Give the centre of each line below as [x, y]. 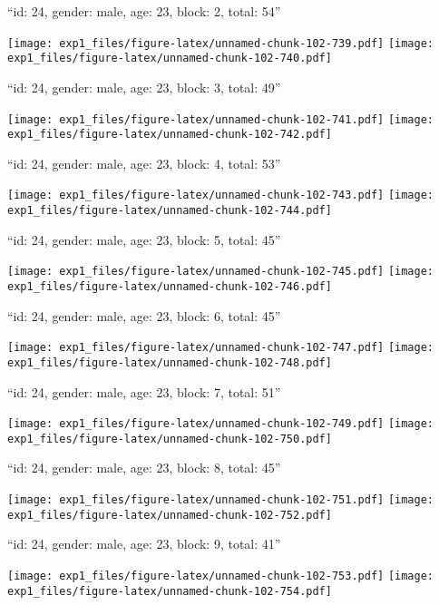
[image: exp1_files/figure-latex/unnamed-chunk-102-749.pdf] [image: [221, 424]
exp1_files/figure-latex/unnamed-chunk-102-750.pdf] [170, 439]
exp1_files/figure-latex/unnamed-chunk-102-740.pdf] [170, 59]
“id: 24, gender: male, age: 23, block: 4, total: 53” [144, 163]
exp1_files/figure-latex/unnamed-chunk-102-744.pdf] [170, 211]
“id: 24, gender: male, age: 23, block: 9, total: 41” [144, 544]
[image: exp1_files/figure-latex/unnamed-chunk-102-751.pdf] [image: [221, 500]
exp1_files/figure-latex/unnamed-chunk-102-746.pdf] [170, 286]
